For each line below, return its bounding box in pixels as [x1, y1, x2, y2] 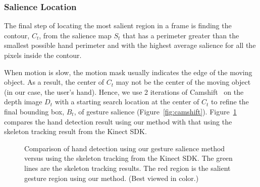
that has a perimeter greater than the [123, 30, 239, 40]
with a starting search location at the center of [55, 96, 199, 107]
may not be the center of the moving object [116, 77, 251, 87]
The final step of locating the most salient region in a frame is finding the [4, 20, 232, 31]
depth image [4, 96, 42, 107]
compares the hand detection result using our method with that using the [4, 116, 232, 127]
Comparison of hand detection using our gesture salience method [24, 143, 225, 153]
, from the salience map [39, 30, 112, 40]
